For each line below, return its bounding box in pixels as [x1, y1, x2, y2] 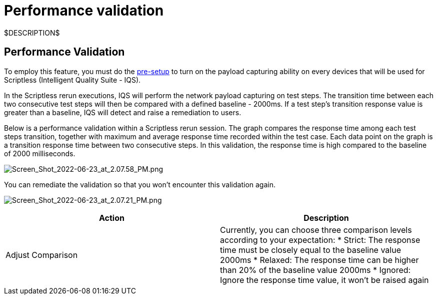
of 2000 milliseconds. [4, 149, 75, 158]
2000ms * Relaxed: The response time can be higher [220, 254, 419, 265]
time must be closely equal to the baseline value [220, 244, 401, 255]
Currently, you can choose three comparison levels [220, 224, 412, 235]
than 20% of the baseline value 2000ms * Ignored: [220, 264, 411, 275]
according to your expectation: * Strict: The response [220, 234, 420, 245]
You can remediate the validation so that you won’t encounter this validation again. [4, 180, 275, 189]
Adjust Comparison [5, 249, 78, 260]
